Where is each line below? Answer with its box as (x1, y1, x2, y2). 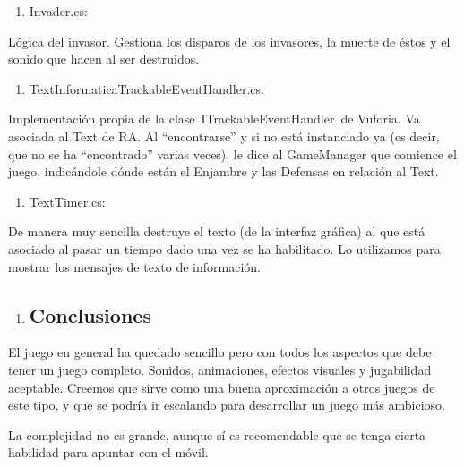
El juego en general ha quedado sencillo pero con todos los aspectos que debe (8, 343, 432, 361)
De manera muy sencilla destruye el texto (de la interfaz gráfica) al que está (8, 222, 425, 241)
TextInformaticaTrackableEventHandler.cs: (29, 79, 264, 98)
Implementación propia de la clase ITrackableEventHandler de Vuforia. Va (8, 109, 420, 128)
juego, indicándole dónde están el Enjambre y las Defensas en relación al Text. (8, 162, 439, 181)
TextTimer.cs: (29, 191, 106, 210)
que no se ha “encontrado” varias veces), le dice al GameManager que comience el (8, 144, 457, 163)
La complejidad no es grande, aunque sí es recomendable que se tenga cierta (8, 425, 426, 444)
